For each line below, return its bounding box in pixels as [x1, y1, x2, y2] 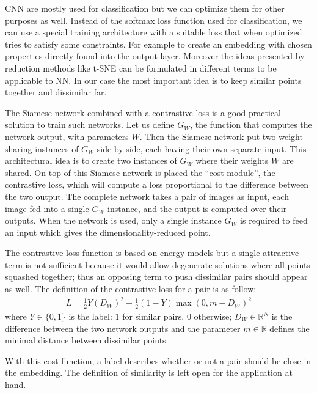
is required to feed [240, 214, 308, 227]
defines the [269, 321, 310, 334]
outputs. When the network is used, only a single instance [5, 214, 222, 227]
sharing [5, 142, 32, 155]
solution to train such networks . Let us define [5, 118, 175, 131]
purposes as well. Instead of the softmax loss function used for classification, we [5, 13, 302, 26]
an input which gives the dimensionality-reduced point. [5, 226, 211, 238]
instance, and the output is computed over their [107, 202, 287, 215]
